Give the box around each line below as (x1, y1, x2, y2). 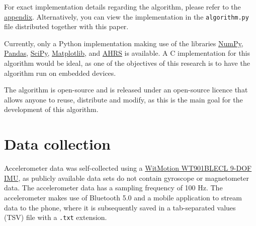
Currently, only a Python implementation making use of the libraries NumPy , (4, 38, 243, 48)
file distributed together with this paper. (4, 21, 129, 32)
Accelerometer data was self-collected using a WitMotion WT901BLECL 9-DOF (4, 163, 252, 173)
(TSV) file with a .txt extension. (4, 212, 107, 222)
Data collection (4, 134, 111, 154)
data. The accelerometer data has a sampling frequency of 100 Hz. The (4, 182, 223, 193)
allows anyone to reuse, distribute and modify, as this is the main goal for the (4, 94, 243, 104)
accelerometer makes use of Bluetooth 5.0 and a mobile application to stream (4, 192, 242, 202)
